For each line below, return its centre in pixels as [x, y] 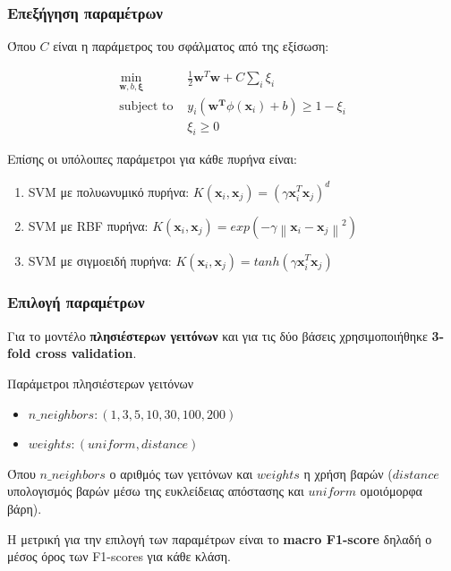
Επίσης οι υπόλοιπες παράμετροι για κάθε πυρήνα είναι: [152, 159]
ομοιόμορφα [391, 491]
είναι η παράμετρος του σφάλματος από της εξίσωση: [191, 46]
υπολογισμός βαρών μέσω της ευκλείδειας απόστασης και [156, 491]
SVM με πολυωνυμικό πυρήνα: [109, 191]
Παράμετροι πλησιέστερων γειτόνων [101, 383]
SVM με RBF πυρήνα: [88, 225]
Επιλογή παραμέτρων [76, 302]
